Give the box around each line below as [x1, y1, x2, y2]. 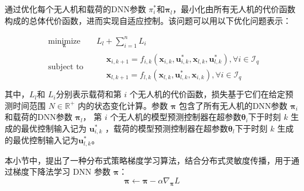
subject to [48, 63, 84, 72]
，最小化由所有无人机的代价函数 [172, 3, 296, 15]
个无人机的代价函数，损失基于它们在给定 [129, 88, 285, 100]
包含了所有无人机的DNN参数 [178, 99, 288, 111]
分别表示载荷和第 [56, 88, 122, 100]
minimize [48, 37, 81, 45]
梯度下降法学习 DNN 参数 [12, 165, 111, 178]
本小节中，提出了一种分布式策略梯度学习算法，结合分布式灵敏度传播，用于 [5, 154, 291, 166]
